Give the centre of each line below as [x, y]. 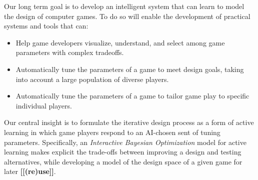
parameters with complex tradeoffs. [70, 52]
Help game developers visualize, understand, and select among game [120, 42]
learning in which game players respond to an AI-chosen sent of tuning [112, 132]
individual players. [44, 105]
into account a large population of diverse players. [92, 79]
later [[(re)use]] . [30, 171]
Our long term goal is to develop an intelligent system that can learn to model [124, 6]
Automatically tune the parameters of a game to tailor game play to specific [132, 96]
